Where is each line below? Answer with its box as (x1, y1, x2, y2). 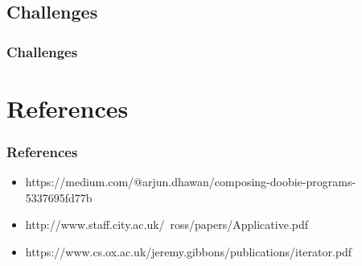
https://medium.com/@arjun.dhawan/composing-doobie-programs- (25, 173, 356, 190)
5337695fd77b (25, 189, 93, 206)
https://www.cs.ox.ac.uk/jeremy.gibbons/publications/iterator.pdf (25, 243, 352, 260)
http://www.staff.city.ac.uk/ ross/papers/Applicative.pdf (25, 216, 309, 233)
